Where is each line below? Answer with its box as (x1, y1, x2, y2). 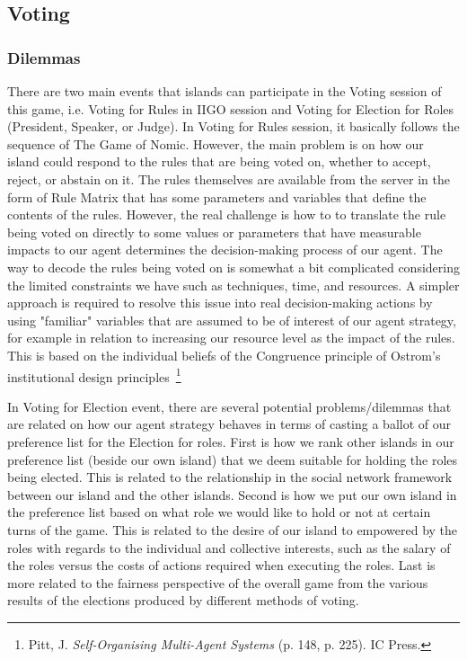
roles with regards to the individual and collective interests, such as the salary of (7, 538, 451, 557)
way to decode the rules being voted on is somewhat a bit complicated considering (7, 257, 460, 276)
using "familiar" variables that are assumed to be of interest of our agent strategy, (7, 310, 456, 329)
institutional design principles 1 (7, 364, 181, 386)
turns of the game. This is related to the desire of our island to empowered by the (7, 520, 458, 539)
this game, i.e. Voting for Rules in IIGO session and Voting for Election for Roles (7, 99, 454, 118)
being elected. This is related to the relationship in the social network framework (7, 468, 453, 486)
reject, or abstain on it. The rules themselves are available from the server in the (7, 169, 450, 188)
